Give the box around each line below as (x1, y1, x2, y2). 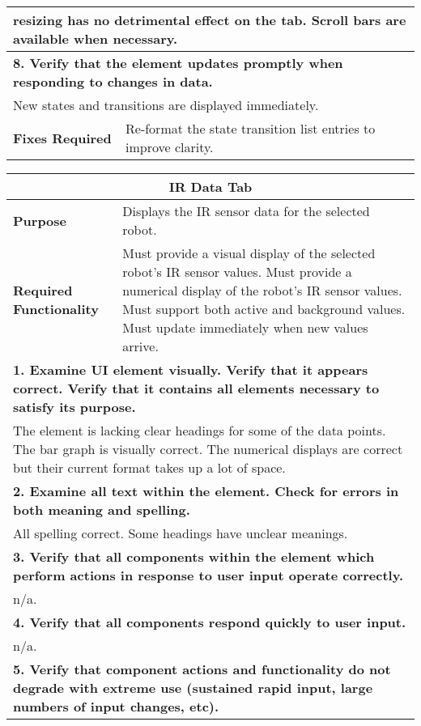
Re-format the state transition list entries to (125, 119, 376, 138)
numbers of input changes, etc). (13, 697, 219, 715)
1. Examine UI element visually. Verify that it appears (13, 360, 368, 379)
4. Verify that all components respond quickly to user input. (13, 613, 406, 631)
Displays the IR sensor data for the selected (122, 202, 370, 220)
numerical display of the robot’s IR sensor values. (122, 281, 402, 299)
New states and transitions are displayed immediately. (13, 96, 319, 114)
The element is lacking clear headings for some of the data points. (13, 421, 386, 439)
